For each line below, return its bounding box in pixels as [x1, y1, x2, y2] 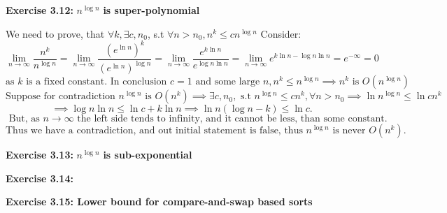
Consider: [260, 26, 301, 41]
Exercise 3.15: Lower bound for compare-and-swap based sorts [6, 194, 313, 209]
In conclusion [110, 77, 167, 87]
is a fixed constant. [26, 77, 108, 87]
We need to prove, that [6, 26, 105, 41]
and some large [195, 77, 260, 87]
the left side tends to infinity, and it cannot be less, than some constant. [77, 114, 388, 124]
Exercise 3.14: [6, 170, 73, 185]
